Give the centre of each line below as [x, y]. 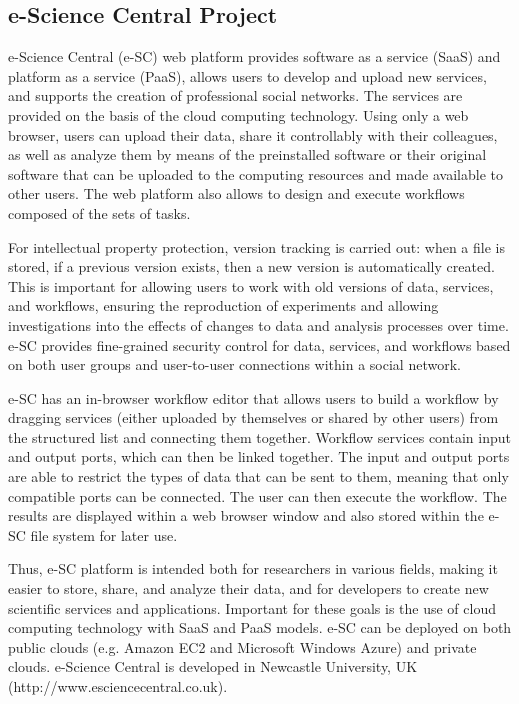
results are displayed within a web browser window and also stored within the [246, 515]
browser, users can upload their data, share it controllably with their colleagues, [253, 134]
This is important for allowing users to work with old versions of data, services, [251, 285]
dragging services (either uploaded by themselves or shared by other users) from [253, 417]
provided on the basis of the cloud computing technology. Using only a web [238, 114]
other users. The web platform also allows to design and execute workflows [236, 193]
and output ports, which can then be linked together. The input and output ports [259, 456]
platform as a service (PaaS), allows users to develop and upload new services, [247, 75]
